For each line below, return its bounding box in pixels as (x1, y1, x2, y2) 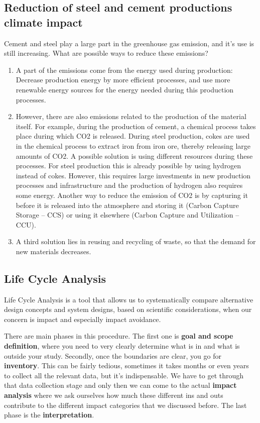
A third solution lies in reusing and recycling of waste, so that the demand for (16, 236, 256, 247)
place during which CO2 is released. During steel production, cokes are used (16, 131, 250, 141)
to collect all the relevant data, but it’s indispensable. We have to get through (4, 370, 244, 380)
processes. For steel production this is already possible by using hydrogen (16, 160, 241, 171)
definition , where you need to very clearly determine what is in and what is (4, 341, 240, 351)
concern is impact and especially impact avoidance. (4, 313, 161, 324)
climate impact (4, 14, 83, 30)
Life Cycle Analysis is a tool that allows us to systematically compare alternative (4, 294, 253, 304)
